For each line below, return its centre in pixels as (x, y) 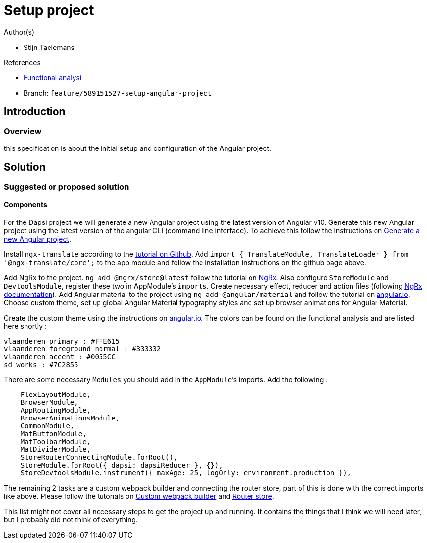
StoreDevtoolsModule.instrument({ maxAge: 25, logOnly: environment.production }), (186, 473)
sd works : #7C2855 (41, 365)
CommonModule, (47, 426)
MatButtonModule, (53, 434)
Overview (23, 131)
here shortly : (25, 326)
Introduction (35, 112)
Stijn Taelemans (49, 47)
